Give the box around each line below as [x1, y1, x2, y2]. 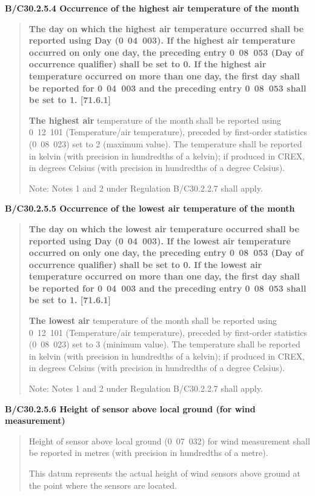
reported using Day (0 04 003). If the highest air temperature [28, 34, 296, 47]
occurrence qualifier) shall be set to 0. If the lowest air [28, 258, 262, 270]
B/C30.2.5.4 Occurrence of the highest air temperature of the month [5, 2, 299, 14]
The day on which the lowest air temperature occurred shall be [28, 222, 299, 235]
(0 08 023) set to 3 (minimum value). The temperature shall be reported [28, 338, 300, 350]
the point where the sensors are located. [28, 478, 177, 491]
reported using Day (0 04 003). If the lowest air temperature [28, 234, 291, 247]
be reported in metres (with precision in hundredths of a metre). [28, 446, 268, 459]
